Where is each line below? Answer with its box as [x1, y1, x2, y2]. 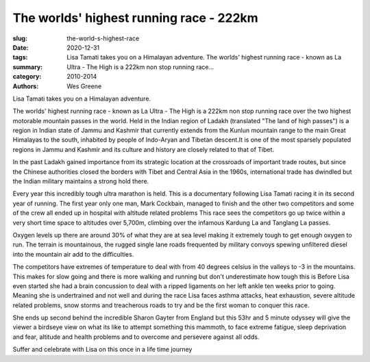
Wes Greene [66, 82, 102, 90]
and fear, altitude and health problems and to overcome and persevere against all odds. [12, 333, 260, 341]
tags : [12, 53, 28, 62]
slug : [12, 34, 27, 42]
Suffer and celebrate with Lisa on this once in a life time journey [12, 346, 193, 354]
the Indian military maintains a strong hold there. [12, 177, 149, 185]
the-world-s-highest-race [66, 34, 140, 42]
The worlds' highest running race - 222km [12, 10, 258, 25]
